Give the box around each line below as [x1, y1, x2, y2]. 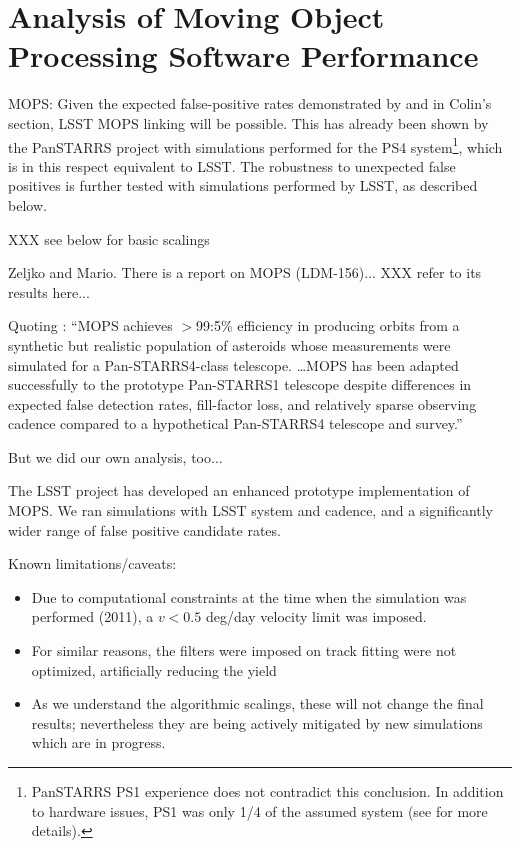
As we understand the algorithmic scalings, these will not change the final [31, 693, 484, 714]
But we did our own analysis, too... [8, 446, 223, 467]
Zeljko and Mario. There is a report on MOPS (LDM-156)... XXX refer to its [8, 262, 482, 283]
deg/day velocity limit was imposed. [205, 606, 427, 627]
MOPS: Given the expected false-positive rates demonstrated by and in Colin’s [8, 93, 492, 114]
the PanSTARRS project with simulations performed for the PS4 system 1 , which [8, 133, 503, 157]
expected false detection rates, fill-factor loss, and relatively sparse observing [8, 393, 477, 414]
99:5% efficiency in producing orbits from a [196, 315, 460, 336]
